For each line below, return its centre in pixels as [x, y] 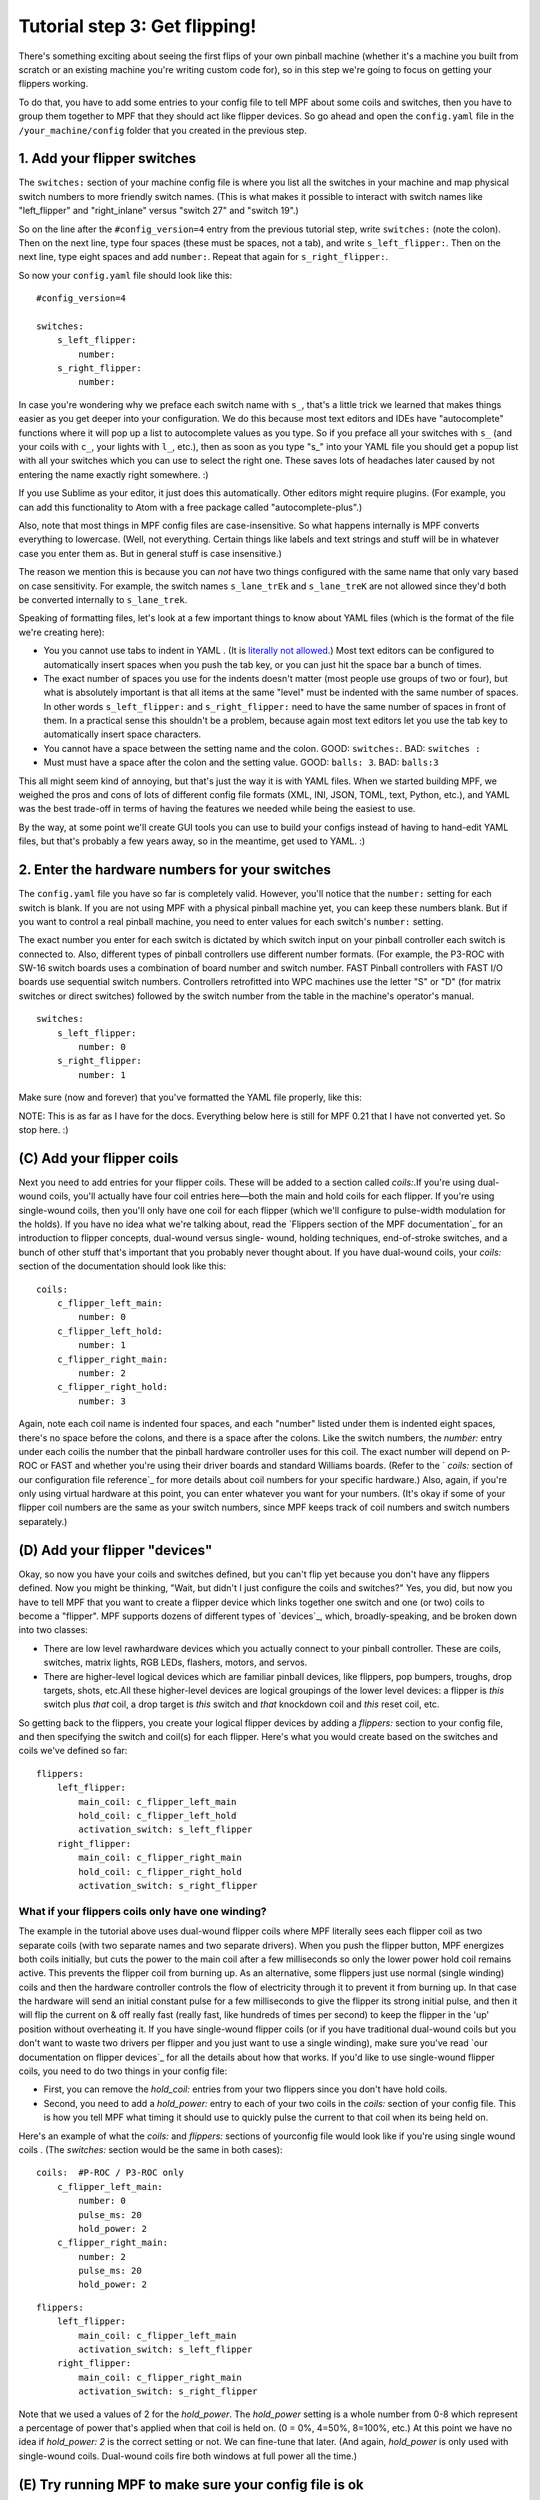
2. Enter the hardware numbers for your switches [175, 870]
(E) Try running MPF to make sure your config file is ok [191, 2484]
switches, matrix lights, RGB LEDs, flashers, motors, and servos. [175, 1662]
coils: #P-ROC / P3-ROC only [110, 2173]
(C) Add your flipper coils [98, 1158]
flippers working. [53, 84]
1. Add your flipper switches [107, 158]
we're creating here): [61, 632]
